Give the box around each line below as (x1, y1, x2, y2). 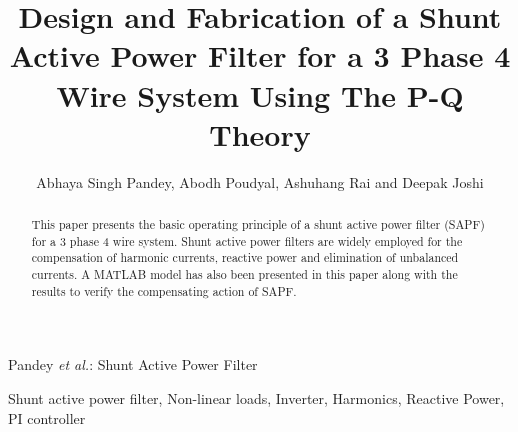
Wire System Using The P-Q (56, 74, 464, 115)
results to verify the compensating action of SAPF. (31, 282, 297, 299)
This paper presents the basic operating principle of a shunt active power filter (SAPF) (31, 216, 485, 233)
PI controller (8, 407, 86, 428)
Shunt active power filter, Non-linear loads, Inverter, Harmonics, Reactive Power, (8, 387, 505, 408)
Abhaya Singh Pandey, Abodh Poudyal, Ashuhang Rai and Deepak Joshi (36, 171, 484, 192)
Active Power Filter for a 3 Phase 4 (9, 35, 511, 76)
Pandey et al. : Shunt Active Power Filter (8, 354, 258, 375)
